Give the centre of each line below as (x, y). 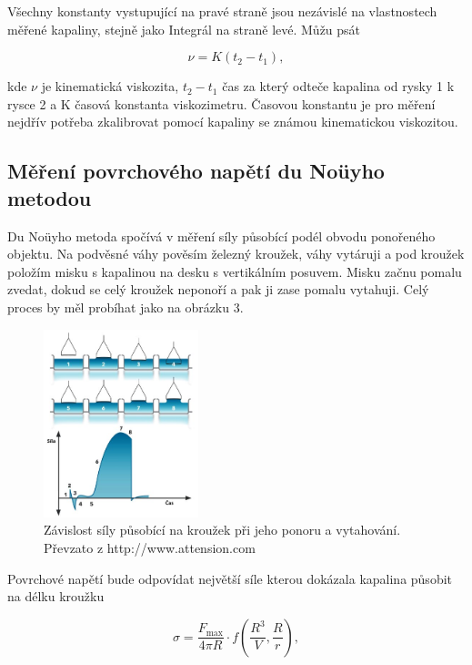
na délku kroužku (56, 596)
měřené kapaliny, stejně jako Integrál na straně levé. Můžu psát (184, 29)
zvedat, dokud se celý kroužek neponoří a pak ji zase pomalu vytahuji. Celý (218, 289)
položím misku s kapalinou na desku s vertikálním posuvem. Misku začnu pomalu (235, 271)
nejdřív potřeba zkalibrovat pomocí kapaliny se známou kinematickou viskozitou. (233, 122)
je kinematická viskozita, (110, 86)
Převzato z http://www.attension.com (150, 548)
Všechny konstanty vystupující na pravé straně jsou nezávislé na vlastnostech (222, 11)
